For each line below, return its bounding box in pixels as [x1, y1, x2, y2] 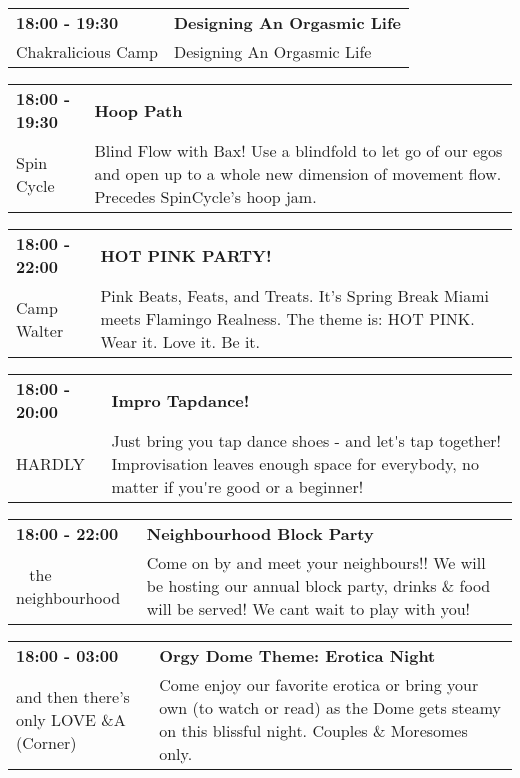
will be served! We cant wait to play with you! [146, 597, 470, 620]
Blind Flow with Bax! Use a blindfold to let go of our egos [94, 139, 503, 162]
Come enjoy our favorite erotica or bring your [159, 673, 479, 696]
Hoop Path [94, 98, 183, 122]
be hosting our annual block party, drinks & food [146, 574, 491, 597]
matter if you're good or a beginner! [111, 475, 364, 498]
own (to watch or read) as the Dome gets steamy [159, 696, 502, 719]
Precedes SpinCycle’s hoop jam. [94, 185, 317, 208]
